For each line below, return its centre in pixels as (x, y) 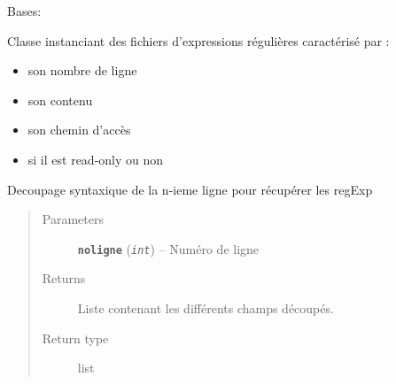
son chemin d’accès (79, 130)
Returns (64, 278)
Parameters (73, 219)
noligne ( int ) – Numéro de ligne (168, 248)
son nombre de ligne (82, 70)
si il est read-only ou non (96, 159)
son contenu (60, 100)
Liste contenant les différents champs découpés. (206, 308)
